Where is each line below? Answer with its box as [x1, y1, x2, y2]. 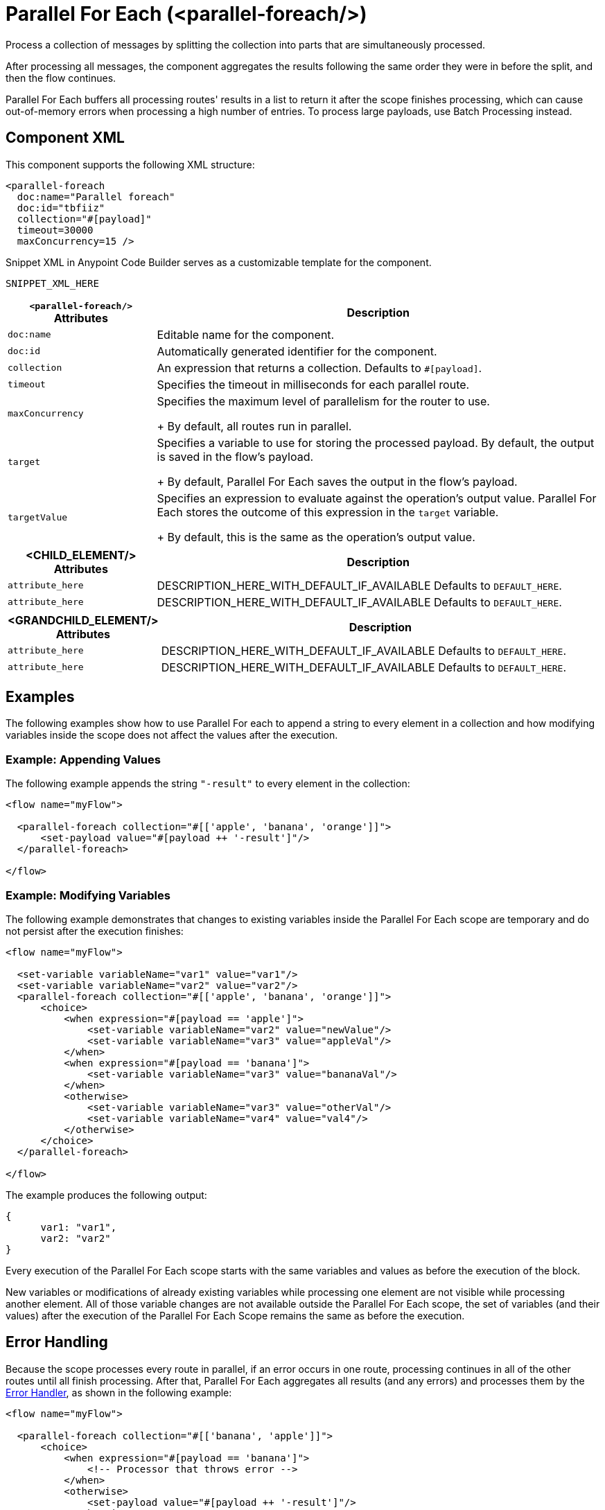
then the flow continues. [6, 71, 116, 84]
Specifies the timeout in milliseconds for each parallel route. [157, 377, 470, 392]
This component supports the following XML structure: [6, 158, 255, 170]
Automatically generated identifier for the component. [157, 344, 437, 358]
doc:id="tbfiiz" [17, 202, 105, 213]
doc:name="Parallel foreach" [17, 191, 175, 202]
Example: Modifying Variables [6, 888, 170, 902]
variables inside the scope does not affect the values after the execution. [6, 729, 338, 741]
